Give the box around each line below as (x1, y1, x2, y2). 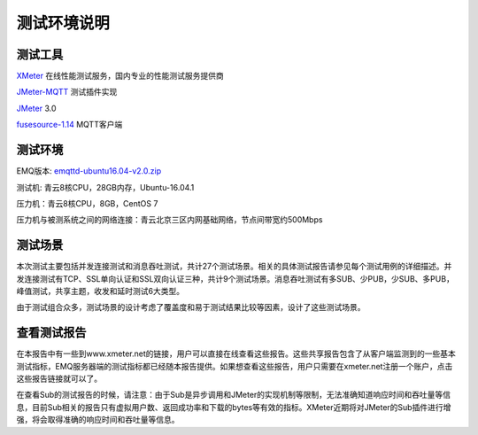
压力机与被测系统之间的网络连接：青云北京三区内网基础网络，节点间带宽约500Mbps (16, 214, 323, 225)
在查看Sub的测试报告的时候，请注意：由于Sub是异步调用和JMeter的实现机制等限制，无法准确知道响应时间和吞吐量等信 (16, 390, 451, 400)
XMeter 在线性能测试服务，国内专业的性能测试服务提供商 (16, 71, 225, 82)
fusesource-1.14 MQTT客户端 (16, 120, 123, 130)
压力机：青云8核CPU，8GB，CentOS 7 (16, 198, 158, 208)
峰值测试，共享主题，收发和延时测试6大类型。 (16, 286, 185, 296)
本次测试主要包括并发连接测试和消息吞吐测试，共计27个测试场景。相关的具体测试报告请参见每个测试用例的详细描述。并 (16, 261, 452, 272)
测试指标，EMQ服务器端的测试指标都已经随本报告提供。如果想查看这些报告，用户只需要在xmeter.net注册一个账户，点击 (16, 361, 453, 371)
